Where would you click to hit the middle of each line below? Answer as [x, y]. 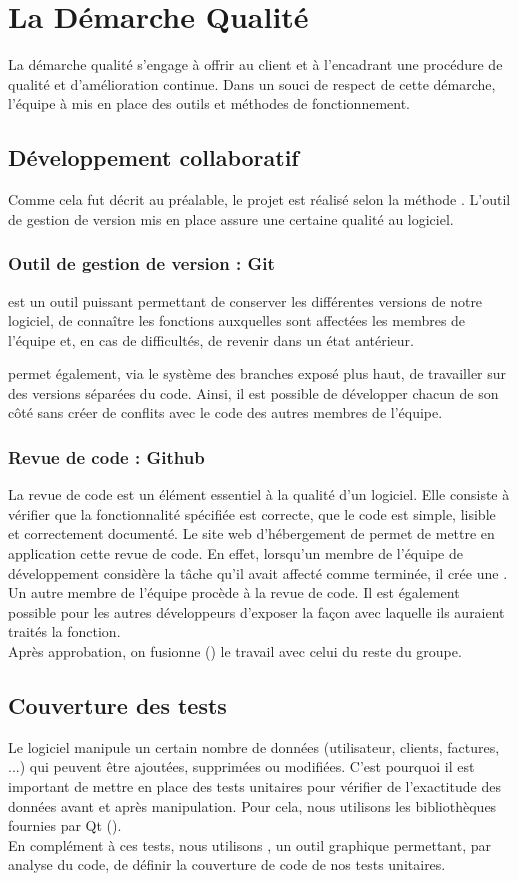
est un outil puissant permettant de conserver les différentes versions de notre [245, 300]
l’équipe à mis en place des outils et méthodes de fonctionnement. [209, 103]
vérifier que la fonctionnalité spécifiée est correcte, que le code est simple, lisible [252, 513]
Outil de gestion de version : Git [141, 263]
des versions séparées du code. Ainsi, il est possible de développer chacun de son [253, 392]
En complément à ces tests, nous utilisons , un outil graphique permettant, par [249, 844]
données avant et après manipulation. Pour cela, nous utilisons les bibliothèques [252, 805]
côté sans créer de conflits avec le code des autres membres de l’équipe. [225, 412]
